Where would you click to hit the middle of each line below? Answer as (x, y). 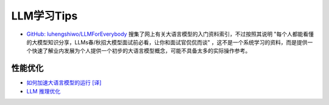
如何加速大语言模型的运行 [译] (64, 83)
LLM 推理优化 (44, 91)
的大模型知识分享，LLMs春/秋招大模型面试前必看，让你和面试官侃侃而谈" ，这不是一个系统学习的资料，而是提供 (167, 42)
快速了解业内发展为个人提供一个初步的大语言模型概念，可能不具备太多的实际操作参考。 (141, 51)
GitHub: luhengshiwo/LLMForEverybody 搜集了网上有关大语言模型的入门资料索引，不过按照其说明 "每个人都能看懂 (170, 34)
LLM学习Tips (44, 16)
